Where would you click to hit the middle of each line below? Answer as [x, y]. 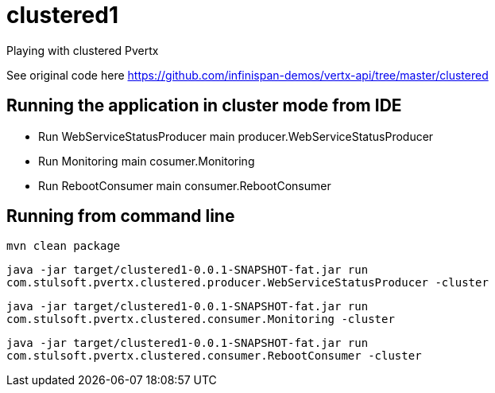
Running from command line [121, 216]
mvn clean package [64, 246]
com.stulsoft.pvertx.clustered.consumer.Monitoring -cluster [201, 319]
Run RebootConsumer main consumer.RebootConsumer [185, 185]
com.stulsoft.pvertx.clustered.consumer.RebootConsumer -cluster [214, 356]
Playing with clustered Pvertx [83, 50]
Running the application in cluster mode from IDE [204, 106]
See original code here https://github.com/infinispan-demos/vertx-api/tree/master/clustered [247, 75]
